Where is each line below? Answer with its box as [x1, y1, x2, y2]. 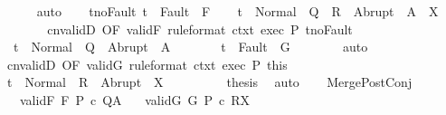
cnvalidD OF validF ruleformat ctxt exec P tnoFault [47, 19, 353, 38]
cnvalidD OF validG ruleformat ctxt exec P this [6, 54, 288, 73]
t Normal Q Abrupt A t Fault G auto [13, 37, 368, 56]
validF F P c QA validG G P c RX [19, 90, 250, 109]
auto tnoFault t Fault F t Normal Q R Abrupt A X [36, 2, 439, 20]
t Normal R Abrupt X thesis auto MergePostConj [6, 72, 413, 91]
